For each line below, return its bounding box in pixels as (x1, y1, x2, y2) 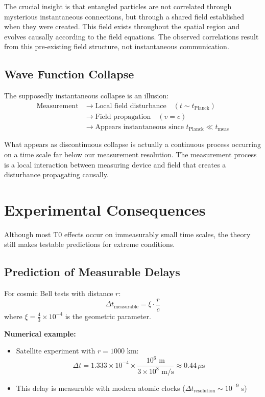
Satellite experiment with (16, 345, 95, 356)
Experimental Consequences (4, 199, 206, 220)
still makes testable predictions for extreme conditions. (4, 239, 175, 249)
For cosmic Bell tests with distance (4, 288, 113, 299)
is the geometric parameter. (65, 310, 151, 321)
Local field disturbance (95, 102, 166, 110)
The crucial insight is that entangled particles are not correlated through (4, 1, 232, 11)
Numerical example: (4, 328, 76, 339)
